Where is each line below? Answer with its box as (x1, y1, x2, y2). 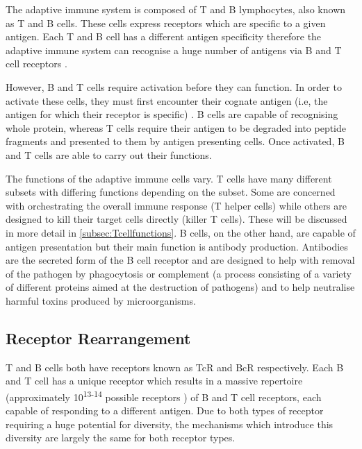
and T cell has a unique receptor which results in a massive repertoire (6, 373, 303, 388)
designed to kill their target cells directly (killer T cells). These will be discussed (6, 212, 347, 226)
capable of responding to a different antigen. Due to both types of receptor (6, 403, 324, 418)
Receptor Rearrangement (6, 327, 191, 348)
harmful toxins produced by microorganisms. (6, 293, 196, 307)
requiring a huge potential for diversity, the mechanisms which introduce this (6, 416, 334, 431)
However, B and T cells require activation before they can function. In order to (6, 79, 342, 94)
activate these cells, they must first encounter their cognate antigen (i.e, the (6, 93, 328, 108)
